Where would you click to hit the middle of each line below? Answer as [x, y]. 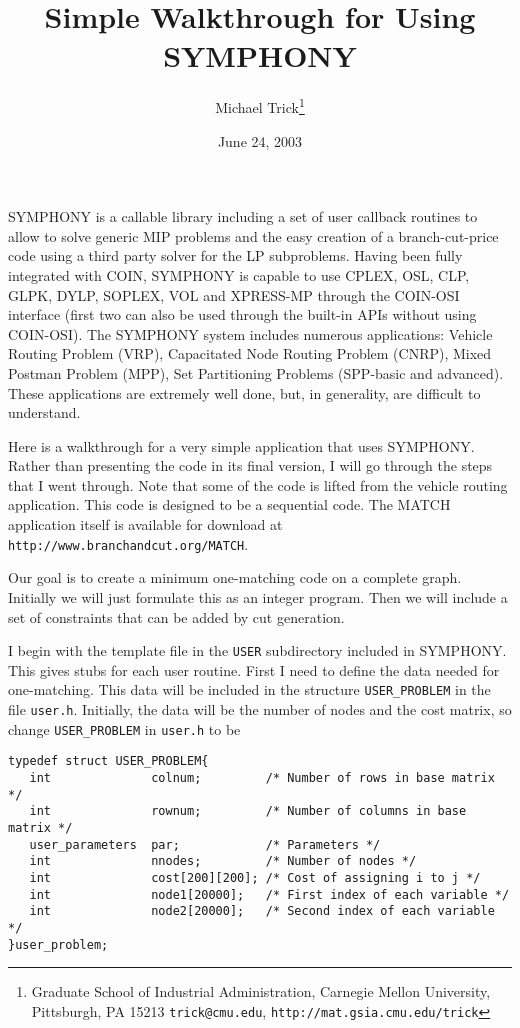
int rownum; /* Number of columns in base [248, 811]
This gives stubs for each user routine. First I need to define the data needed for [254, 669]
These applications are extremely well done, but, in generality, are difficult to [244, 392]
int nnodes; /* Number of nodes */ [223, 861]
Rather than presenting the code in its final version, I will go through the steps [250, 465]
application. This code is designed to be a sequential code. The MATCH [229, 504]
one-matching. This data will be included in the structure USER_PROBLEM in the [249, 689]
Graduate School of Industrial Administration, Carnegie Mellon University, [261, 991]
